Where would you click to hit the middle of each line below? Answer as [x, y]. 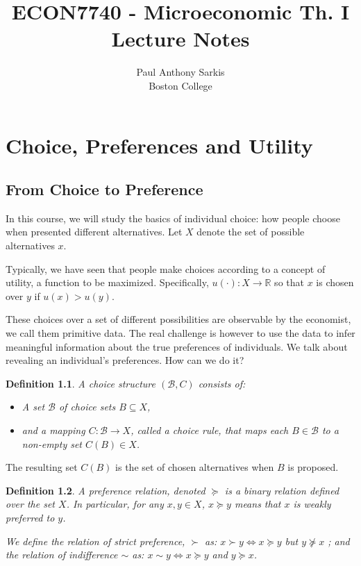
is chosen [335, 282]
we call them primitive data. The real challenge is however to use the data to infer [180, 333]
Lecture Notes [180, 39]
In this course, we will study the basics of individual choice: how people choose [173, 218]
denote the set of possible [251, 232]
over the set [31, 504]
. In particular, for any [115, 504]
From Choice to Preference [104, 189]
